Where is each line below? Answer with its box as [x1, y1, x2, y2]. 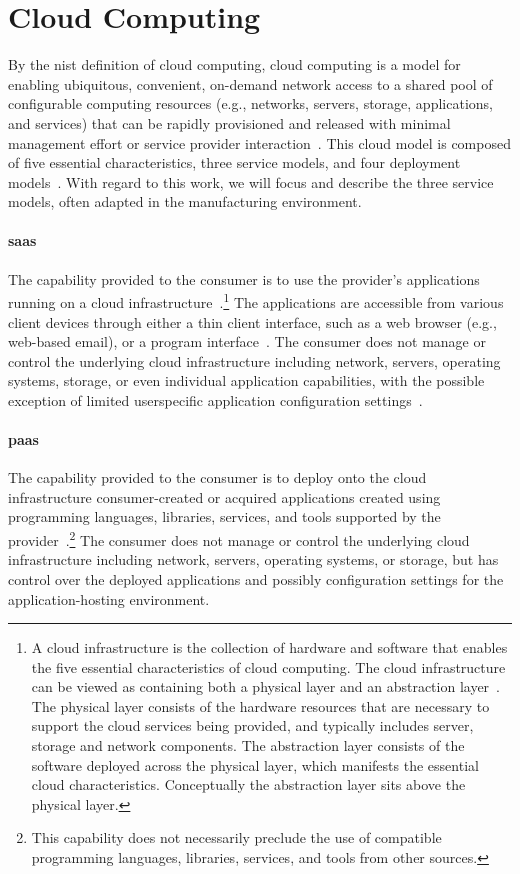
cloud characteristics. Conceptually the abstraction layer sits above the [31, 774, 466, 795]
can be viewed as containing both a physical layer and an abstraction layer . [31, 676, 500, 697]
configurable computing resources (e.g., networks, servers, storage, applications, [8, 93, 493, 114]
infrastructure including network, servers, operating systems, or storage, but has [8, 549, 499, 570]
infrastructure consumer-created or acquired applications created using [8, 486, 441, 507]
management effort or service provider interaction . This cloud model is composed [8, 132, 511, 153]
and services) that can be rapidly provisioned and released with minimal [8, 112, 451, 133]
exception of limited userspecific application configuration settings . [8, 389, 423, 410]
